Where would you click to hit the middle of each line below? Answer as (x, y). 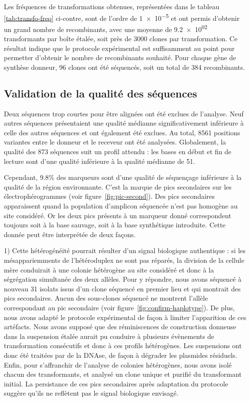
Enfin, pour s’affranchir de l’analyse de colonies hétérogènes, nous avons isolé (118, 364)
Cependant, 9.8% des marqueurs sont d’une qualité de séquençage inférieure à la (123, 177)
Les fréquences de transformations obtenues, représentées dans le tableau (112, 6)
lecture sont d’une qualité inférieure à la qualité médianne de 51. (100, 161)
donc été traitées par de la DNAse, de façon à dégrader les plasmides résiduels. (121, 355)
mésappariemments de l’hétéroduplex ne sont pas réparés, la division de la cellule (124, 260)
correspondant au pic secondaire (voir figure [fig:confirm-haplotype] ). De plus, (119, 307)
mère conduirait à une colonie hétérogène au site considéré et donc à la (109, 269)
